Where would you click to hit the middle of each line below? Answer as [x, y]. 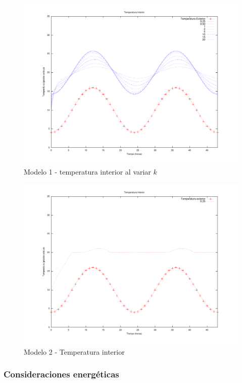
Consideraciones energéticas [61, 374]
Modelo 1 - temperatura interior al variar [87, 172]
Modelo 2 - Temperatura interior [74, 351]
